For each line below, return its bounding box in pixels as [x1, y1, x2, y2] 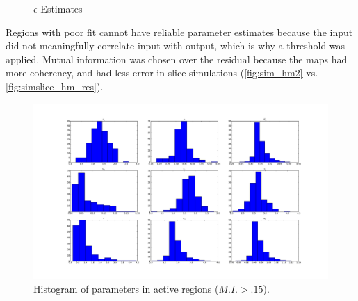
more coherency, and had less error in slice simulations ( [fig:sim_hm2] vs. [6, 65, 318, 80]
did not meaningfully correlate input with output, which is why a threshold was [6, 38, 345, 53]
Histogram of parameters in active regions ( [33, 281, 219, 295]
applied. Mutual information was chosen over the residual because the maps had [6, 51, 348, 66]
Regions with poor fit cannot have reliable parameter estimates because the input [6, 24, 353, 39]
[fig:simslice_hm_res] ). [6, 79, 104, 93]
